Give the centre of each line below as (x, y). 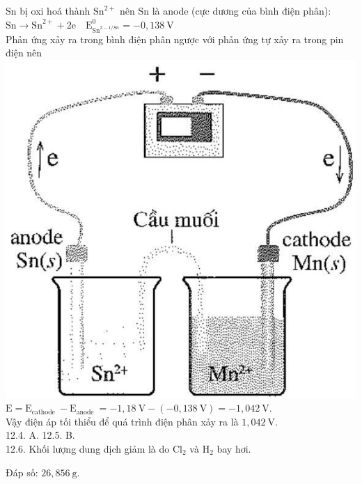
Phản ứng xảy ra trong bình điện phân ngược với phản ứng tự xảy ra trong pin (175, 39)
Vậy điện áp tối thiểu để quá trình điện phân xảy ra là (122, 421)
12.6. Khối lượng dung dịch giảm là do (88, 449)
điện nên (24, 53)
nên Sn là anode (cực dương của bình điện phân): (226, 10)
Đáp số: (22, 472)
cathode (43, 412)
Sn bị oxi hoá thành (48, 10)
